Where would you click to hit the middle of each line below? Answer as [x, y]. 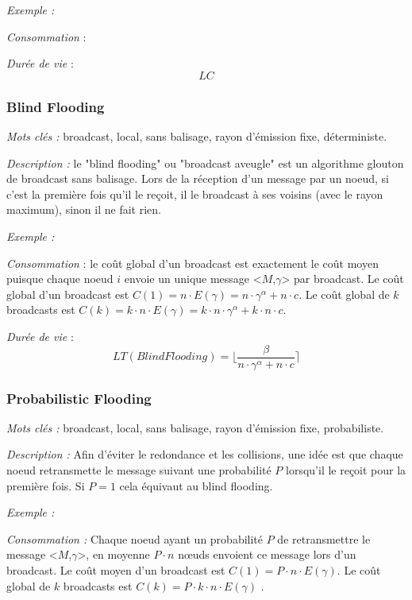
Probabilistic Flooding [79, 398]
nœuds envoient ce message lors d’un [267, 554]
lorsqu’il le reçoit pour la [346, 470]
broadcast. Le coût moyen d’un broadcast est [116, 569]
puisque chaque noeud [60, 279]
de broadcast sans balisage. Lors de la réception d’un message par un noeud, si [198, 178]
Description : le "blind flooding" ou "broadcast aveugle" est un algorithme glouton [205, 163]
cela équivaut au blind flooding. [196, 485]
